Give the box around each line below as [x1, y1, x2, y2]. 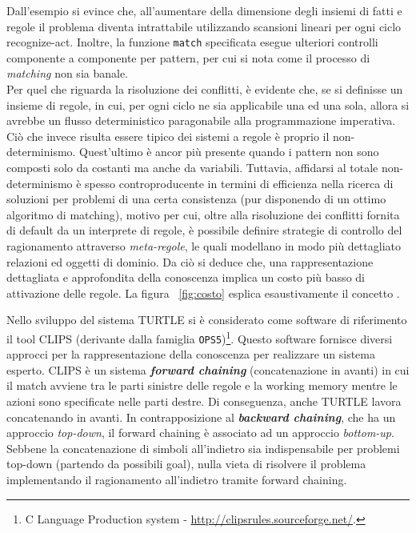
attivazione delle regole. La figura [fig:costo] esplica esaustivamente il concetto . [6, 284, 400, 301]
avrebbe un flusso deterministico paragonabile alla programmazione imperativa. [6, 112, 396, 129]
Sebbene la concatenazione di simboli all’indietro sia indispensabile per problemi [6, 439, 400, 456]
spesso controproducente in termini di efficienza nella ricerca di [85, 174, 394, 191]
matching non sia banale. [6, 65, 128, 82]
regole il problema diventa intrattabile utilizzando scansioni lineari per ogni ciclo [6, 18, 402, 34]
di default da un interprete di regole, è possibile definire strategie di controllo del [6, 222, 402, 238]
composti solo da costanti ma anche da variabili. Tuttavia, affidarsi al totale [6, 159, 378, 175]
